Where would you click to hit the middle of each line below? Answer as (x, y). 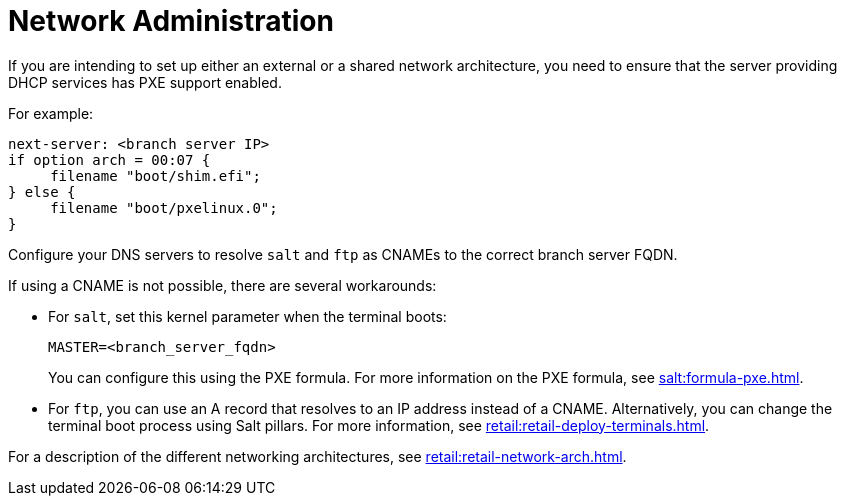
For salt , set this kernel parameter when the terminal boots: (247, 316)
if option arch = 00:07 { (109, 159)
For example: (51, 113)
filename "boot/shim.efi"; (155, 175)
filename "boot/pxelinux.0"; (164, 207)
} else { (42, 191)
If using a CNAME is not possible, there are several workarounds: (222, 285)
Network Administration (171, 21)
